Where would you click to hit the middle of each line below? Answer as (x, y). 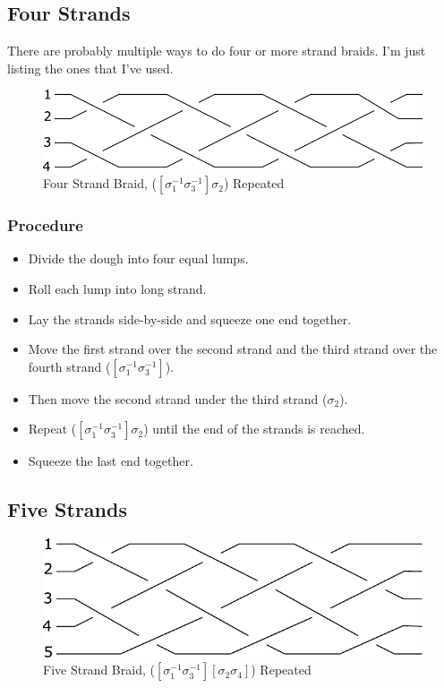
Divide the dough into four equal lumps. (138, 258)
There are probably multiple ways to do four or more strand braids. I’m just (217, 51)
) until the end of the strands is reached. (254, 429)
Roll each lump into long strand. (117, 289)
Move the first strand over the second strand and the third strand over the (233, 349)
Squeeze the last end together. (111, 461)
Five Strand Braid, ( (99, 670)
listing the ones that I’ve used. (90, 68)
